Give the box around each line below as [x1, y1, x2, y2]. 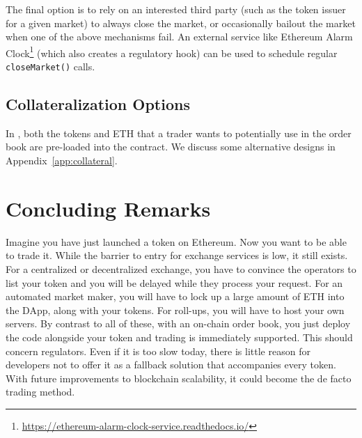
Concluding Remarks [6, 194, 211, 222]
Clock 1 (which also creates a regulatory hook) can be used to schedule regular [6, 43, 338, 60]
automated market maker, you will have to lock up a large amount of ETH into [6, 289, 345, 304]
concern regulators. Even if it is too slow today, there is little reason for [6, 343, 310, 358]
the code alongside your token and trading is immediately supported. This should [6, 329, 353, 344]
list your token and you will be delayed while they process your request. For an [6, 275, 343, 290]
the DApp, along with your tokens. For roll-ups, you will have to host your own [6, 302, 345, 317]
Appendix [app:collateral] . [6, 153, 118, 168]
